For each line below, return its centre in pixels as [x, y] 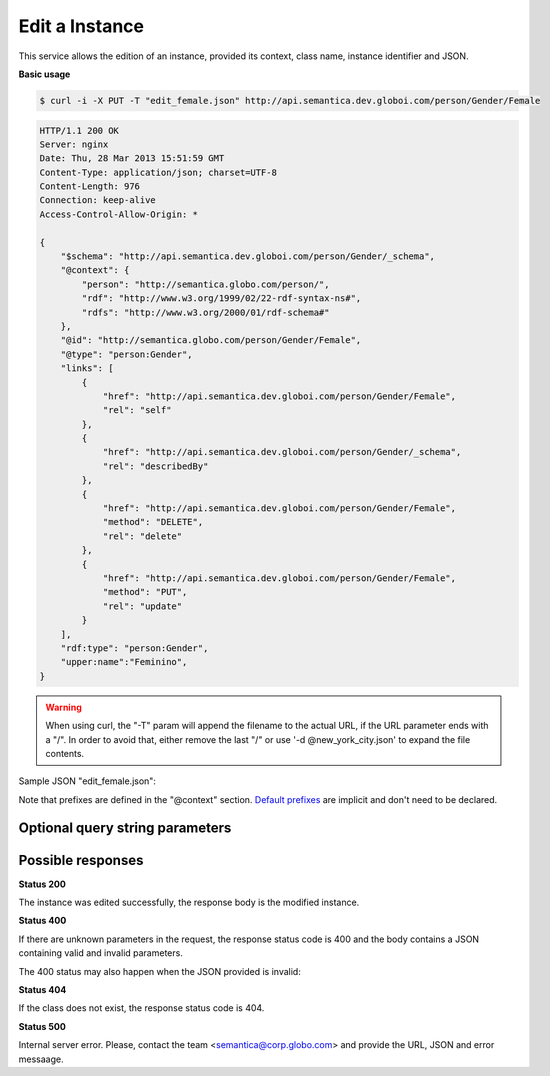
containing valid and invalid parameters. [101, 953]
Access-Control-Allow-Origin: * [119, 214]
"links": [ [87, 368]
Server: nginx [74, 144]
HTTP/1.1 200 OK [79, 130]
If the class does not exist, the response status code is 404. [141, 1008]
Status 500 [42, 1026]
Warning [63, 707]
